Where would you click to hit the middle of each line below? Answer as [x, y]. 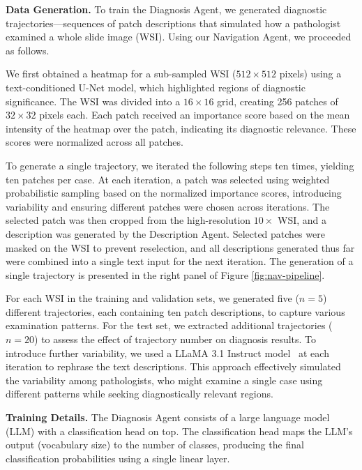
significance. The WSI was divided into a [93, 101]
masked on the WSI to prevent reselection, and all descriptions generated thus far [180, 247]
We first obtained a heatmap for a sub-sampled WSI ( [121, 74]
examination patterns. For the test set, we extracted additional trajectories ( [169, 325]
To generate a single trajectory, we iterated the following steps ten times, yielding [180, 165]
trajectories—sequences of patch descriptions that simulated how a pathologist [173, 23]
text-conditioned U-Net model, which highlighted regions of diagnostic [156, 87]
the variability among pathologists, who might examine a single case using [164, 380]
